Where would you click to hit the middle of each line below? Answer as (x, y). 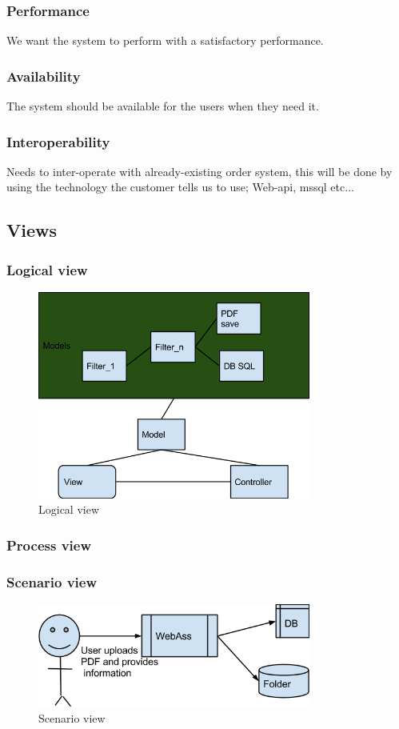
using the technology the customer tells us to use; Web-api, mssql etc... (180, 187)
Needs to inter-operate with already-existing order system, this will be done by (199, 171)
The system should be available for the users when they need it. (163, 106)
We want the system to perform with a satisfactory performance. (165, 40)
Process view (49, 545)
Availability (44, 76)
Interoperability (58, 141)
